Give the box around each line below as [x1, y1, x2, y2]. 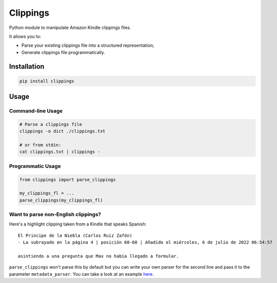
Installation [9, 62, 44, 71]
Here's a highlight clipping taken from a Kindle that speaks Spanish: [9, 221, 147, 227]
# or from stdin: [19, 142, 62, 148]
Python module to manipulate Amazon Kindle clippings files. [9, 25, 131, 30]
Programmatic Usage [9, 163, 61, 170]
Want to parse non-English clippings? [9, 211, 101, 218]
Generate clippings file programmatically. [21, 49, 105, 55]
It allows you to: [9, 33, 41, 39]
